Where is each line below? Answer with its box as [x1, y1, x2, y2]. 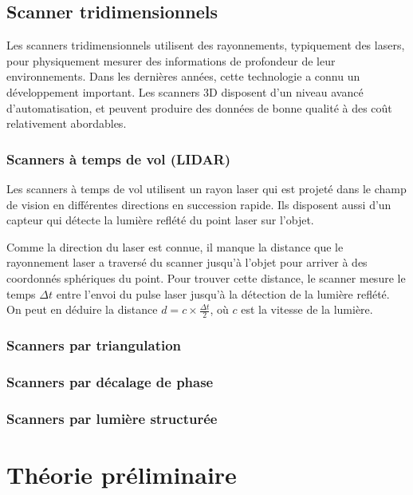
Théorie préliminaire [6, 457, 237, 490]
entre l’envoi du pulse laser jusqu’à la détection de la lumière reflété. [56, 285, 390, 302]
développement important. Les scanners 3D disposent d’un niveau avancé [6, 83, 364, 100]
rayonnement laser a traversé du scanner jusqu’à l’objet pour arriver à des [6, 254, 368, 271]
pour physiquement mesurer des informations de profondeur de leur [6, 52, 336, 69]
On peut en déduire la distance [6, 301, 158, 318]
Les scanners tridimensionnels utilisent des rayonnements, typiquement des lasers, [6, 37, 405, 53]
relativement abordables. [6, 115, 127, 132]
